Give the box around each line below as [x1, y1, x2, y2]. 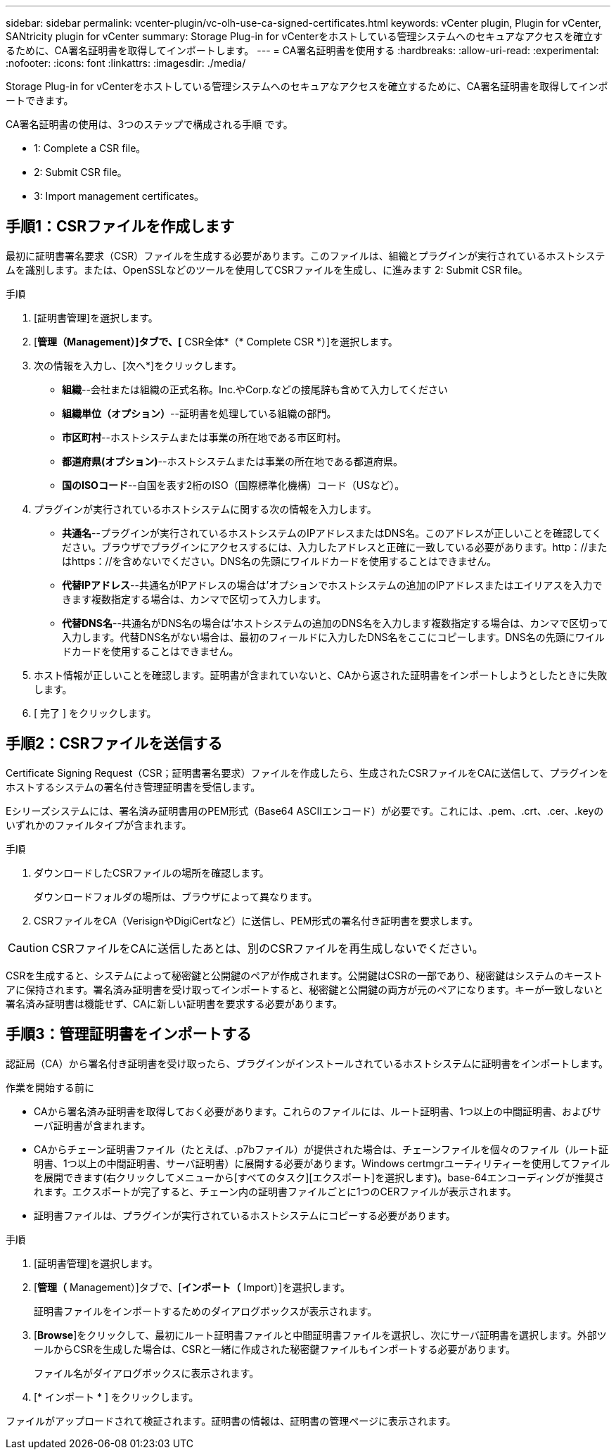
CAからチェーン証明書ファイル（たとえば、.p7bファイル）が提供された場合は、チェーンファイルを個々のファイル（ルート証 [34, 1143, 608, 1155]
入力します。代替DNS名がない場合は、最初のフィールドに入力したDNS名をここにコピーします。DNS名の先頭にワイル [62, 630, 605, 643]
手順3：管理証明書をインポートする [6, 1025, 252, 1043]
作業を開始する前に [6, 1081, 94, 1093]
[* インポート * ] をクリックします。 [34, 1390, 199, 1403]
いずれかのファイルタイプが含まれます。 [6, 818, 192, 831]
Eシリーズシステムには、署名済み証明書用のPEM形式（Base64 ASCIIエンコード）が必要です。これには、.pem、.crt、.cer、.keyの [6, 804, 604, 817]
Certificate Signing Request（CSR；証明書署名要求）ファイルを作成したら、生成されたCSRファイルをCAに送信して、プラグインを [6, 766, 609, 779]
